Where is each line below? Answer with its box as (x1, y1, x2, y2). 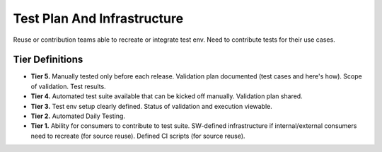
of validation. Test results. (30, 82, 106, 90)
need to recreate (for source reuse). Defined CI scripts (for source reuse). (30, 131, 245, 140)
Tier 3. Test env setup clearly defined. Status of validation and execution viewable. (30, 102, 272, 110)
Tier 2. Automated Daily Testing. (30, 112, 125, 120)
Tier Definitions (13, 54, 83, 66)
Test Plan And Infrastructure (13, 11, 184, 26)
